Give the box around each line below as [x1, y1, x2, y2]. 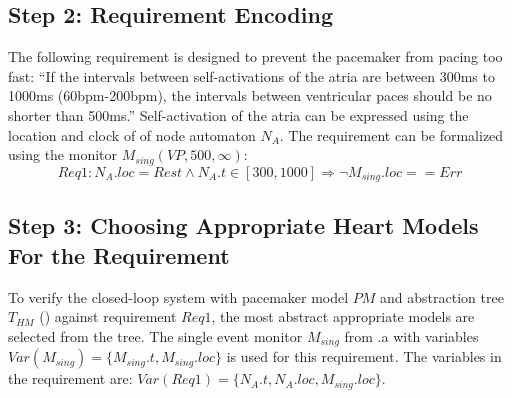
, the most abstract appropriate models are [211, 306, 475, 327]
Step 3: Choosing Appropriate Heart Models [8, 210, 479, 241]
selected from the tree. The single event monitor [8, 325, 303, 346]
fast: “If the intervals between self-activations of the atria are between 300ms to [8, 65, 495, 86]
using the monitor [8, 144, 118, 165]
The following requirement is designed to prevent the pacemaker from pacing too [8, 46, 503, 67]
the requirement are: [8, 368, 133, 389]
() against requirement [39, 306, 177, 327]
